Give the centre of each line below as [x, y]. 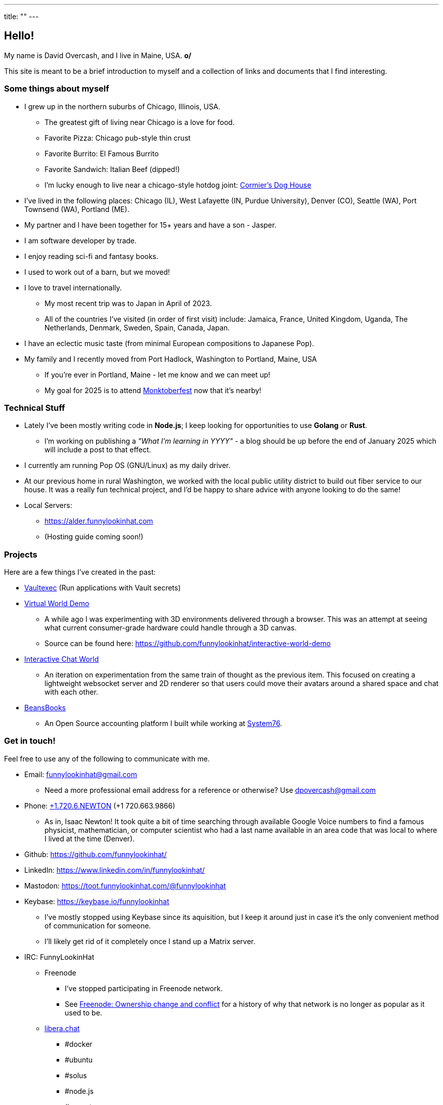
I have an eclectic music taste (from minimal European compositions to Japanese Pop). [169, 343]
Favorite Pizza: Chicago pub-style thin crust [118, 138]
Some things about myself [57, 89]
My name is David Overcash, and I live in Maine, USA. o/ [98, 55]
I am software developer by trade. [81, 240]
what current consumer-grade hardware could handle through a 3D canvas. [171, 628]
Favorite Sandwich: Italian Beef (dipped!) [112, 169]
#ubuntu [79, 1059]
